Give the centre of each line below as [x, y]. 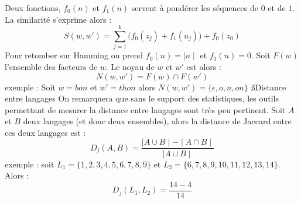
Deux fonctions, [33, 8]
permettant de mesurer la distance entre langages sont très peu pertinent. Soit [145, 109]
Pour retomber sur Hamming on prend [74, 55]
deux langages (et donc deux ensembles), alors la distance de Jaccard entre [157, 121]
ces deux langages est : [45, 132]
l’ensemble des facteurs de [51, 66]
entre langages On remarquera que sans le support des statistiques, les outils [142, 98]
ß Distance [268, 87]
